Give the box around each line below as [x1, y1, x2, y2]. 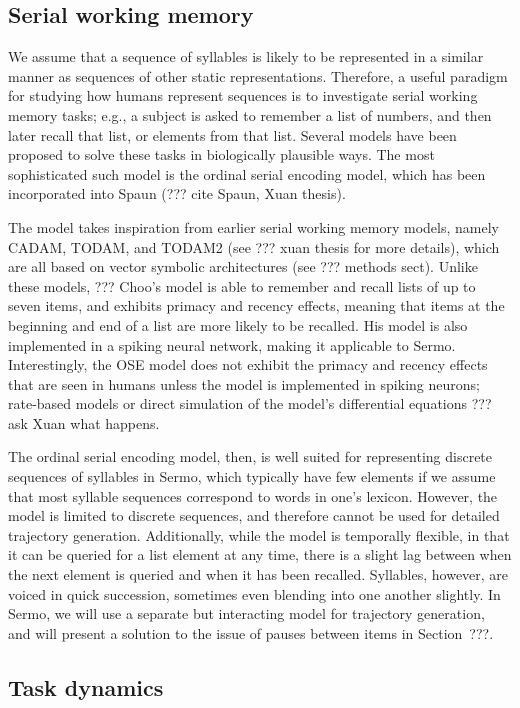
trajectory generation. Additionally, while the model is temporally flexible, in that [8, 524, 510, 545]
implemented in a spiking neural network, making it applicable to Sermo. [8, 334, 456, 355]
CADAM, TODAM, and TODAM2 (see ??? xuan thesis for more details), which [8, 236, 500, 257]
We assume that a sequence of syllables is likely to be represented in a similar [8, 46, 484, 67]
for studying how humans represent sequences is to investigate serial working [8, 85, 478, 106]
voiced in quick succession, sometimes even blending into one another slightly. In [8, 583, 501, 604]
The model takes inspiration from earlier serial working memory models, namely [8, 216, 499, 237]
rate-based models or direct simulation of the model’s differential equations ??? [8, 393, 492, 414]
